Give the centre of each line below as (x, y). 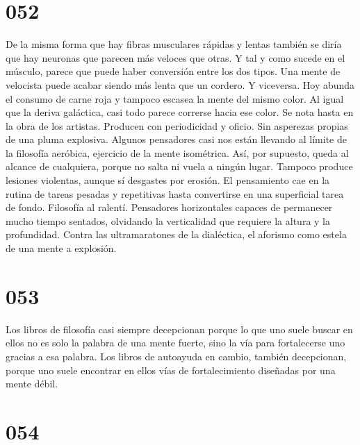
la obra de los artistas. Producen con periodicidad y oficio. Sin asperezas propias (177, 125)
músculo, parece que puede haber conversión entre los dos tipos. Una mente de (173, 71)
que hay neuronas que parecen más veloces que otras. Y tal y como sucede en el (175, 57)
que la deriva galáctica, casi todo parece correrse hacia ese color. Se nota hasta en (180, 112)
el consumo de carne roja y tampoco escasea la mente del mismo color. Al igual (175, 98)
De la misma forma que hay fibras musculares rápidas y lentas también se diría (174, 44)
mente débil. (32, 384)
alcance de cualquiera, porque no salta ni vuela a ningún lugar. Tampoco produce (179, 166)
